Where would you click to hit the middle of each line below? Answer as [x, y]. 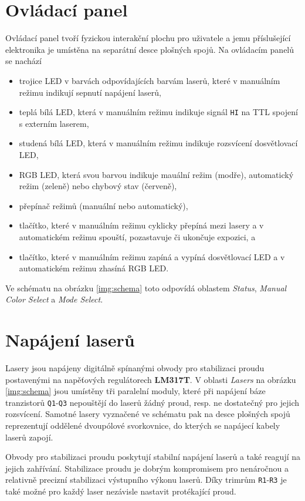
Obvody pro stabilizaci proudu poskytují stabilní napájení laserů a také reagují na [153, 457]
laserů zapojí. [29, 437]
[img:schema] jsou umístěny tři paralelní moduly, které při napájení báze [135, 391]
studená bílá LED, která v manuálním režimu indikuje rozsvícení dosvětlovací [158, 143]
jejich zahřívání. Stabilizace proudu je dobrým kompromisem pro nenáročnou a [147, 468]
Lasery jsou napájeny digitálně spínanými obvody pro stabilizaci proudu [135, 368]
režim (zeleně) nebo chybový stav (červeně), [98, 186]
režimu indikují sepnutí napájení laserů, [90, 92]
